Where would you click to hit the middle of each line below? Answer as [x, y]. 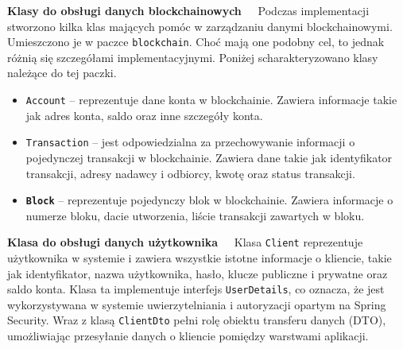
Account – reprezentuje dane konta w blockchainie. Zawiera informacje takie [211, 100]
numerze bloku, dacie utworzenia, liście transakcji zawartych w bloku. [195, 215]
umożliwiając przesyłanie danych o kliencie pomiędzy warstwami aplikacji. [188, 336]
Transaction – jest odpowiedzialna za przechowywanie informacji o [190, 142]
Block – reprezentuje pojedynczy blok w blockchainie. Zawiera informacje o [209, 200]
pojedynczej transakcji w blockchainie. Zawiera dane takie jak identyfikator [209, 157]
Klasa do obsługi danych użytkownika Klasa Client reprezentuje [185, 242]
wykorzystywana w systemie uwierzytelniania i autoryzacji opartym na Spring [197, 304]
